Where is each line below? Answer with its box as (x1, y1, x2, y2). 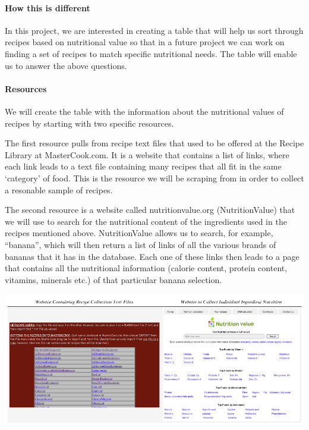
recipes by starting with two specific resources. (5, 117, 174, 129)
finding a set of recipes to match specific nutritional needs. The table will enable (5, 47, 297, 59)
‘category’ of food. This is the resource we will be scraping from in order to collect (5, 171, 304, 184)
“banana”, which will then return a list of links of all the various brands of (5, 238, 276, 250)
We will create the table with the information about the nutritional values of (5, 105, 284, 117)
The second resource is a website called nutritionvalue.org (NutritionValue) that (5, 203, 295, 216)
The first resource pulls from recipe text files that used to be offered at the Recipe (5, 137, 304, 149)
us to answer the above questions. (5, 59, 127, 71)
